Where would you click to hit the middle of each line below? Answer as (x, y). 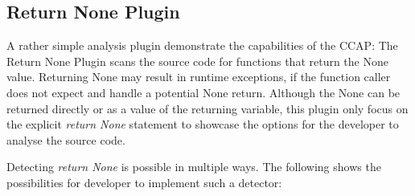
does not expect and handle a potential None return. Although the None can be (203, 92)
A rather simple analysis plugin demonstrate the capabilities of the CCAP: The (202, 45)
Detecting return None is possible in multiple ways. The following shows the (194, 167)
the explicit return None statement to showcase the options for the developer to (203, 124)
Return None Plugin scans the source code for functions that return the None (197, 61)
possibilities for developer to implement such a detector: (144, 182)
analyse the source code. (66, 139)
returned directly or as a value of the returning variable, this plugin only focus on (207, 108)
